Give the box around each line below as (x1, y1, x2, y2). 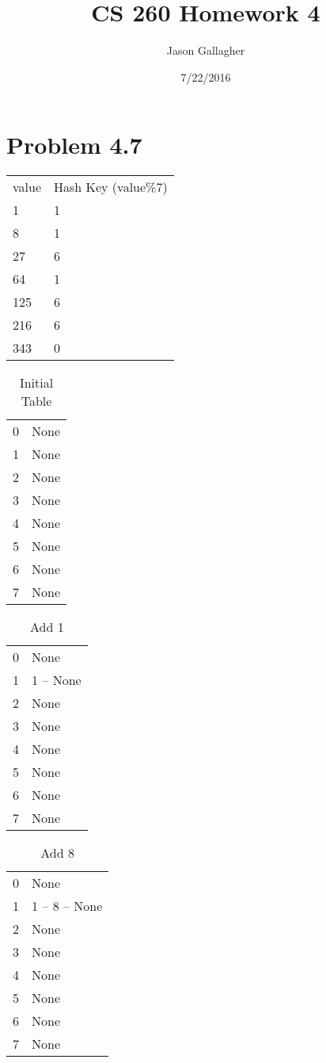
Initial (19, 373, 54, 392)
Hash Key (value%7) (54, 178, 168, 197)
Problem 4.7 (6, 128, 142, 161)
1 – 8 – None (32, 897, 103, 916)
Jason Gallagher (166, 42, 245, 59)
